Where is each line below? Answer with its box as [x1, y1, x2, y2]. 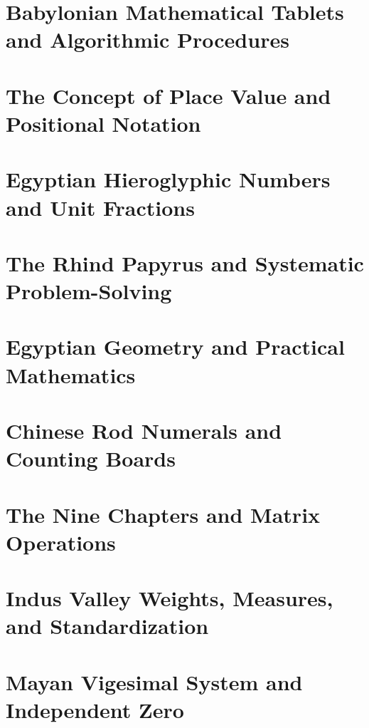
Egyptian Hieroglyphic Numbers [6, 165, 331, 194]
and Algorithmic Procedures [6, 25, 289, 54]
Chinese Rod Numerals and [6, 416, 282, 444]
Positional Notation [6, 108, 201, 137]
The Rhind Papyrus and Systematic [6, 248, 364, 277]
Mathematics [6, 360, 136, 389]
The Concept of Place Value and [6, 80, 331, 110]
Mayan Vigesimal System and [6, 667, 303, 696]
